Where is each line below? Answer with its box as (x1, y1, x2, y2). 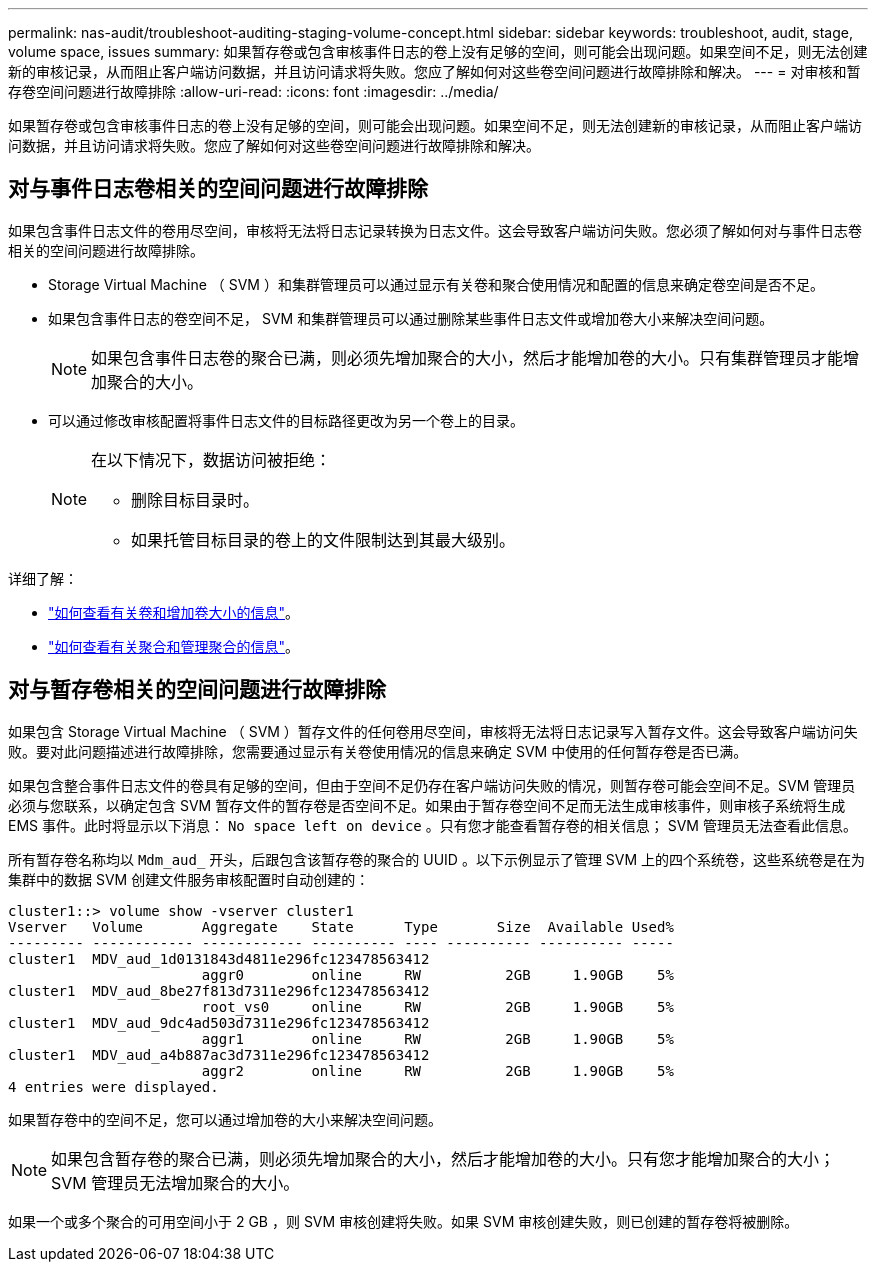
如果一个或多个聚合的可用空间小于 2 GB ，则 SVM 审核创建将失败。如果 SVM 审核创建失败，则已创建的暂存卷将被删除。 (8, 1212, 799, 1230)
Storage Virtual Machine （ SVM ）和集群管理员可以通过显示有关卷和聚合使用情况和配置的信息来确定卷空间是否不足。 (48, 275, 824, 293)
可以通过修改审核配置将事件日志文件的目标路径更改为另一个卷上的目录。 (48, 411, 524, 429)
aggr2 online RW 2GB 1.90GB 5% (201, 1062, 674, 1079)
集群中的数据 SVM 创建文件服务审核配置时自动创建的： (8, 870, 370, 888)
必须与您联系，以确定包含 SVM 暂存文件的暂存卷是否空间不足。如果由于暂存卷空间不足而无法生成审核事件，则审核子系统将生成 (8, 796, 846, 814)
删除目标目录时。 (131, 489, 260, 510)
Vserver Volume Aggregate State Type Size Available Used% (8, 918, 674, 935)
